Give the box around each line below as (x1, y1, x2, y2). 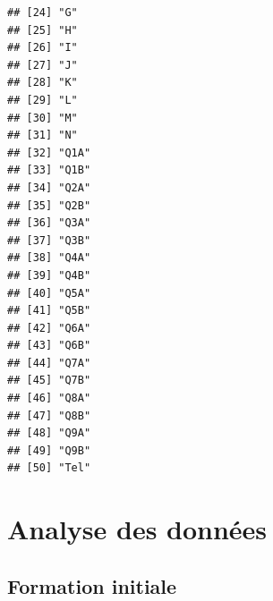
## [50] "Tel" (7, 461, 91, 475)
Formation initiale (7, 571, 177, 599)
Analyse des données (7, 511, 268, 547)
